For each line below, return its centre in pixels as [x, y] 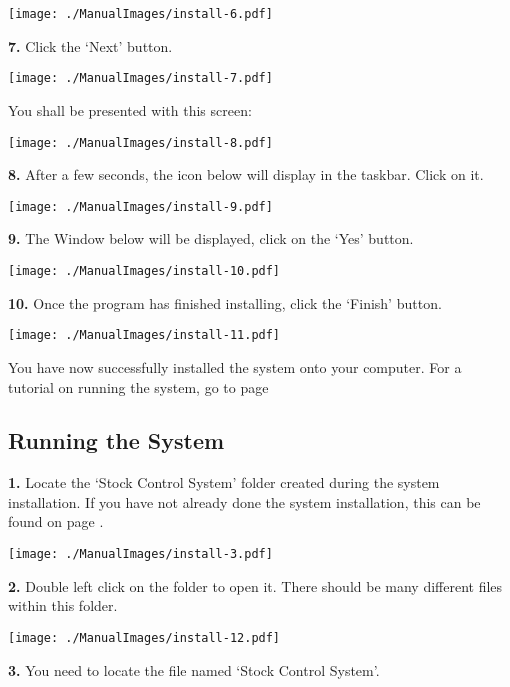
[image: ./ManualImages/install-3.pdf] [140, 554]
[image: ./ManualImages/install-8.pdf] [140, 142]
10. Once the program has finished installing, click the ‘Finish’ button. [225, 302]
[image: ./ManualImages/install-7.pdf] [140, 78]
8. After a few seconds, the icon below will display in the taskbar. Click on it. [246, 174]
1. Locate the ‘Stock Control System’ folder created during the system [224, 482]
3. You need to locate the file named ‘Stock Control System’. [194, 669]
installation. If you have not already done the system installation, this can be [244, 501]
